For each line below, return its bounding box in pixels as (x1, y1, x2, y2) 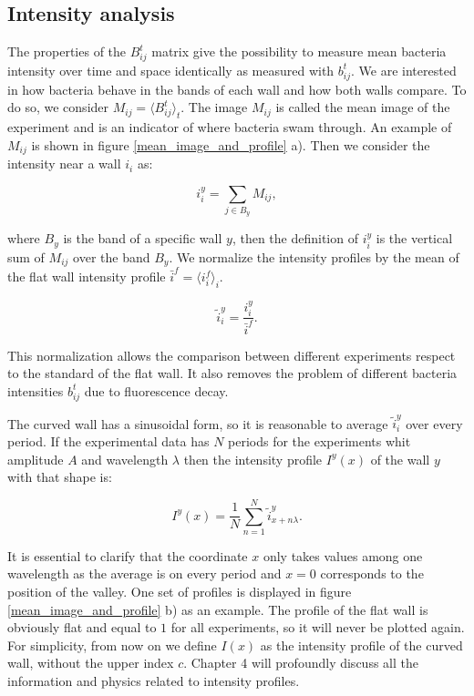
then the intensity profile (183, 449, 323, 468)
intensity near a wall (7, 154, 121, 173)
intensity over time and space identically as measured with (7, 60, 335, 79)
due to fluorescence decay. (84, 381, 229, 400)
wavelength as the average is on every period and (7, 564, 282, 583)
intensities (7, 381, 64, 400)
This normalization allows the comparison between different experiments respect (7, 345, 456, 364)
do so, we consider (7, 97, 109, 117)
